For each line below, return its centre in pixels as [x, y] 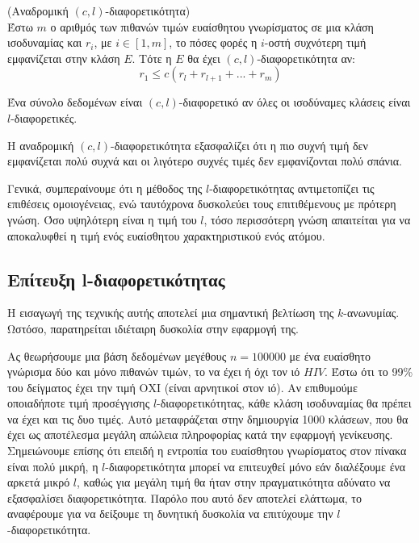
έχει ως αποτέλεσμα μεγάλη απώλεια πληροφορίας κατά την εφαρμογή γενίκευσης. [200, 434]
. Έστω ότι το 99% [369, 372]
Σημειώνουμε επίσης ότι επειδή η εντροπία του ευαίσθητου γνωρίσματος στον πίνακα [207, 451]
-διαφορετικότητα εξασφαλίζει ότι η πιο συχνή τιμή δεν [239, 145]
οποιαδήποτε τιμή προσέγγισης [79, 403]
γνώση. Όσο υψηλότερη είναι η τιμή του [102, 219]
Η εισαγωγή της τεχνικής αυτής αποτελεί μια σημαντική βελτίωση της [171, 313]
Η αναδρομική [41, 145]
